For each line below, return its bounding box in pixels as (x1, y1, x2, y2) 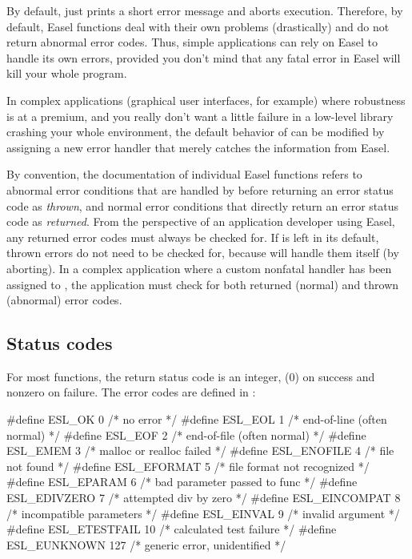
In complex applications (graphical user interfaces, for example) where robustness (6, 91, 406, 108)
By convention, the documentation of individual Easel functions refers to (6, 166, 362, 183)
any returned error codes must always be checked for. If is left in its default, (6, 228, 379, 245)
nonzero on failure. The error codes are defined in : (6, 384, 256, 400)
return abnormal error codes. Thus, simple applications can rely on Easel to (6, 34, 378, 50)
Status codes (6, 331, 113, 356)
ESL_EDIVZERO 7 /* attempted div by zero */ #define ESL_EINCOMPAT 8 (6, 489, 401, 506)
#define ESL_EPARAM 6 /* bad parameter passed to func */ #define (6, 473, 358, 490)
